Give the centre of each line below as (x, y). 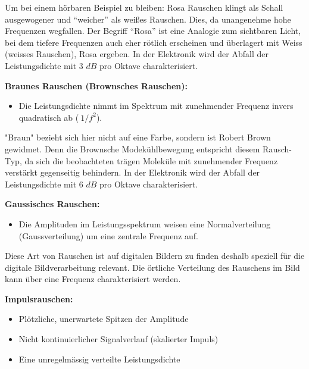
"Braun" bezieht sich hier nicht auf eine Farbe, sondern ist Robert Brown (138, 137)
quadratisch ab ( (49, 117)
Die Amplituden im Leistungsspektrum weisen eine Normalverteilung (145, 223)
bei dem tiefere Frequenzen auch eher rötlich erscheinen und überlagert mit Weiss (154, 42)
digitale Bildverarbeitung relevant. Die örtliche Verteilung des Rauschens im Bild (152, 267)
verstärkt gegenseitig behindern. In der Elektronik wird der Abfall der (132, 172)
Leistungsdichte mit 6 (44, 184)
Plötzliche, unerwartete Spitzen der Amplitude (104, 319)
